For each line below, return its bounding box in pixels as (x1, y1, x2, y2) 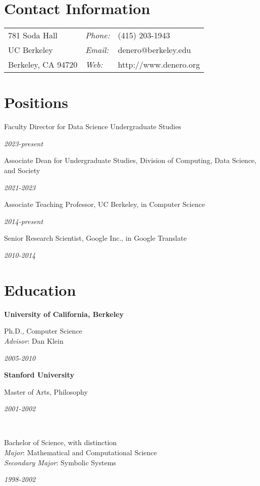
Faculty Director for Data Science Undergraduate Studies (4, 121, 181, 132)
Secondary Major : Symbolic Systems (4, 457, 116, 467)
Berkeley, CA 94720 (8, 59, 78, 71)
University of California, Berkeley (4, 308, 124, 319)
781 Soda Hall (8, 29, 58, 41)
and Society (4, 165, 40, 176)
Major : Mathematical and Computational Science (4, 447, 157, 458)
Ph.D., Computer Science (4, 326, 82, 336)
